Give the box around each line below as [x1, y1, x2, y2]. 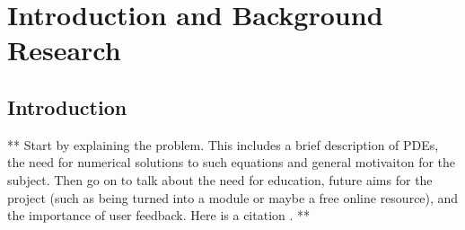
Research [7, 31, 121, 68]
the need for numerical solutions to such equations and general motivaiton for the [7, 153, 456, 172]
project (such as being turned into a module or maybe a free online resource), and [7, 188, 459, 207]
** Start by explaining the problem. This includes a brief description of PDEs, [7, 135, 439, 154]
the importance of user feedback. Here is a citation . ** [7, 206, 311, 225]
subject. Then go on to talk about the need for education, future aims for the [7, 170, 433, 189]
